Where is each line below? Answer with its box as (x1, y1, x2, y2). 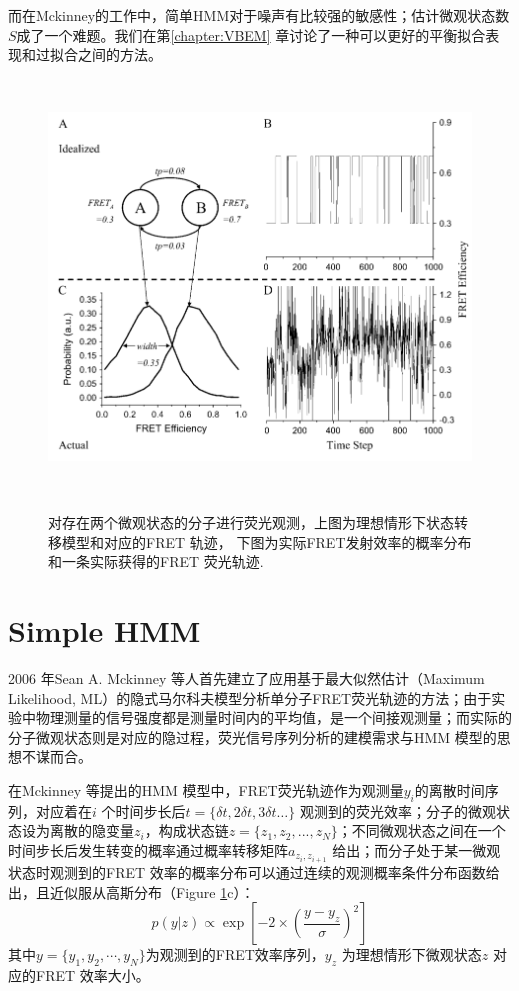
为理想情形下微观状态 (341, 944, 482, 965)
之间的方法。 (77, 44, 162, 65)
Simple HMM (8, 610, 201, 651)
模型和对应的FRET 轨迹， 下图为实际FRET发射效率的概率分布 (61, 531, 472, 552)
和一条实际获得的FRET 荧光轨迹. (48, 551, 264, 572)
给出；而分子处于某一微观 (332, 839, 501, 860)
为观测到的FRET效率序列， (145, 944, 325, 965)
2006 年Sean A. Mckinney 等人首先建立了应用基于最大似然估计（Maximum (8, 668, 485, 689)
